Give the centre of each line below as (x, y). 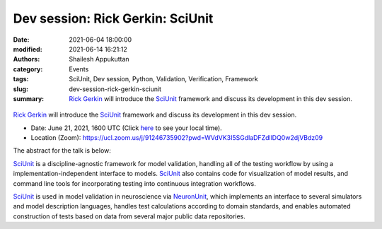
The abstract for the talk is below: (62, 151)
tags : (21, 79)
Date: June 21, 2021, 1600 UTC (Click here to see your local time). (126, 128)
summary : (29, 98)
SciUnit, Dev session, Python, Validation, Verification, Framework (163, 79)
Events (79, 69)
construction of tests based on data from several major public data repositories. (129, 216)
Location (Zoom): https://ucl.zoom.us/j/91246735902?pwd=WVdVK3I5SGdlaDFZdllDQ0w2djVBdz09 (177, 138)
